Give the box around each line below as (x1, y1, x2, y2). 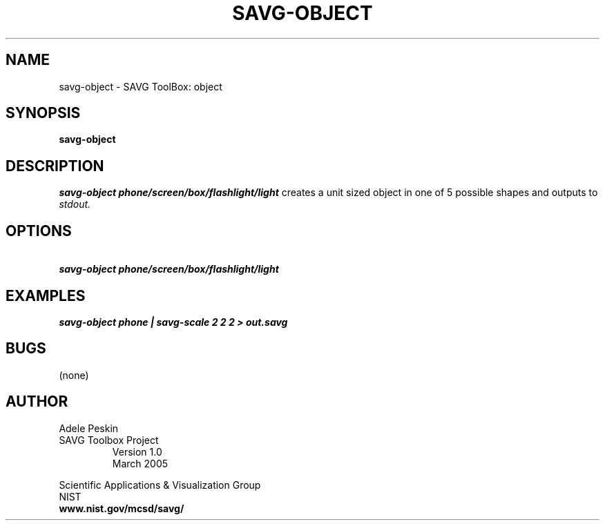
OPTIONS (6, 222, 72, 240)
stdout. (59, 198, 91, 211)
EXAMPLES (6, 286, 86, 304)
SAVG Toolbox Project (59, 434, 159, 446)
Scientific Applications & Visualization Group (59, 478, 261, 491)
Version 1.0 (112, 445, 162, 458)
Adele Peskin (59, 422, 119, 434)
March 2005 (112, 457, 169, 469)
